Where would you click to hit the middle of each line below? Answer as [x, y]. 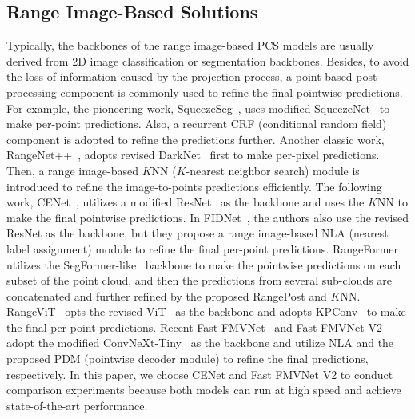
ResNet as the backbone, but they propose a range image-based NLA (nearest [198, 233]
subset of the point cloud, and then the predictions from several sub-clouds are [200, 280]
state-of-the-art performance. [77, 405]
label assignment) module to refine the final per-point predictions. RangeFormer [203, 248]
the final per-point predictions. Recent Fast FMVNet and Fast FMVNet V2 [194, 327]
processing [32, 92]
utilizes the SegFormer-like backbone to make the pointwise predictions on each [204, 264]
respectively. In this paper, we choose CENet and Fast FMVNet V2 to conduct [200, 374]
